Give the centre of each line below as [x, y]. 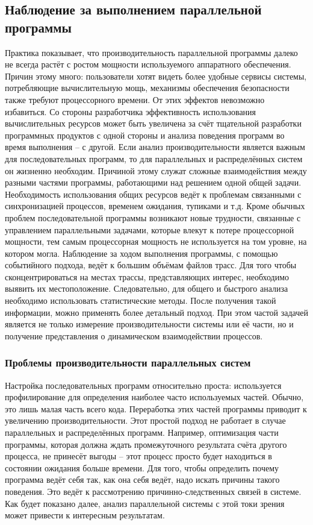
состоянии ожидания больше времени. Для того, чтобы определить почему [142, 467]
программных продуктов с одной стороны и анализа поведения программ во [145, 135]
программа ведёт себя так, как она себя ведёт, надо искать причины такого [142, 479]
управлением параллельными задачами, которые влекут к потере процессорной [150, 229]
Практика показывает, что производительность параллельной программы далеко [151, 52]
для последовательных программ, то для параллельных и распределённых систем [154, 158]
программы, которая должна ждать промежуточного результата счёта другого [146, 444]
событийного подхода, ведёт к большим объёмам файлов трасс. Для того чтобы [151, 265]
